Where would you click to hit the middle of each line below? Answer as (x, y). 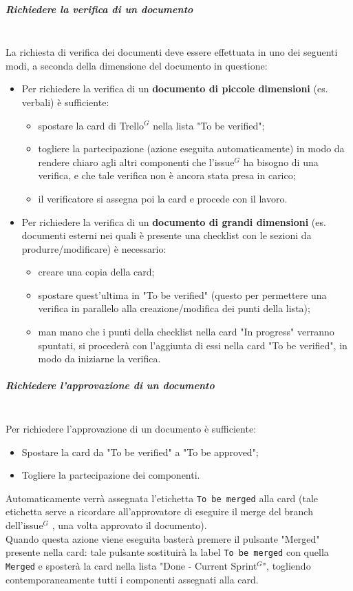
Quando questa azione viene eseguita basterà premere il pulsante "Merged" (163, 538)
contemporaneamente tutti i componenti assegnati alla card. (132, 579)
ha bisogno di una (281, 162)
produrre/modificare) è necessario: (94, 248)
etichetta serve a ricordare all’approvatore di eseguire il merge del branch (159, 511)
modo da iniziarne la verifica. (99, 359)
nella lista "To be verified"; (209, 125)
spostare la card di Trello (91, 125)
